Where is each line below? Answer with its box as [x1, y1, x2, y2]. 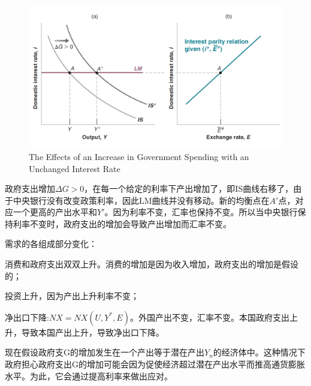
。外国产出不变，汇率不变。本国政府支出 [129, 310, 289, 323]
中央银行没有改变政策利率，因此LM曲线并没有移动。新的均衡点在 [13, 194, 270, 206]
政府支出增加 [5, 182, 55, 195]
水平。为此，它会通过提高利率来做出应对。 [5, 369, 173, 382]
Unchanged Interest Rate [29, 162, 120, 174]
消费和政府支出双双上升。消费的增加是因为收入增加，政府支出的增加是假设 [5, 258, 298, 270]
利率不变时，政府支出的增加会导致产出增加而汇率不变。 [13, 217, 231, 230]
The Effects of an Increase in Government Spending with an [29, 150, 249, 162]
